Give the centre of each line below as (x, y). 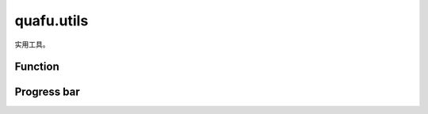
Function (37, 67)
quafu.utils (52, 21)
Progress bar (48, 92)
